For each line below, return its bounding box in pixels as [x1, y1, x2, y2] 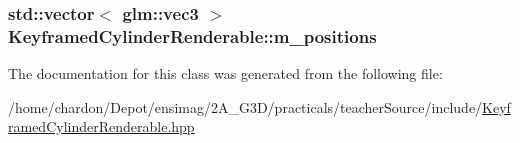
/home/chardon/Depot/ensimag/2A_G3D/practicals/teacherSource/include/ [8, 96, 483, 117]
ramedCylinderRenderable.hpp [8, 116, 195, 137]
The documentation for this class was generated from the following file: [8, 63, 443, 84]
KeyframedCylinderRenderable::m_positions [8, 23, 377, 48]
